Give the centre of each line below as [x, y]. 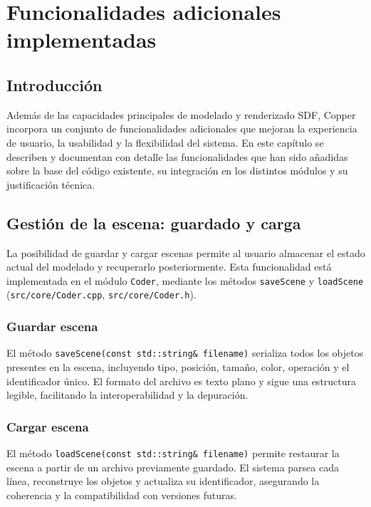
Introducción [54, 84]
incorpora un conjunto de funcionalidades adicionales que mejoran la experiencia [182, 129]
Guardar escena [52, 326]
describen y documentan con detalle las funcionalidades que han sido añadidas [177, 156]
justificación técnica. [51, 184]
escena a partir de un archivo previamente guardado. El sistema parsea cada [173, 467]
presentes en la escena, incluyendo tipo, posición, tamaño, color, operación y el [178, 366]
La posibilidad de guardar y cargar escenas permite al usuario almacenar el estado [186, 252]
